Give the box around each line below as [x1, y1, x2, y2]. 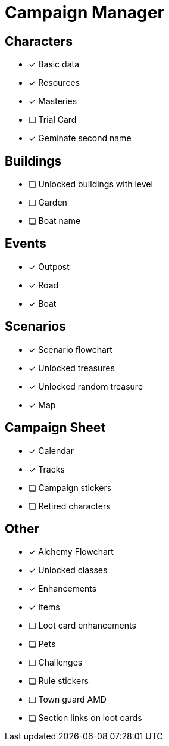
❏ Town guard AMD [29, 694, 107, 705]
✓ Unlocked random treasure [29, 381, 143, 391]
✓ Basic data [29, 59, 79, 70]
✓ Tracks [29, 464, 65, 474]
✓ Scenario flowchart [29, 344, 112, 355]
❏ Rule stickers [29, 676, 89, 686]
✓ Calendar [29, 445, 74, 456]
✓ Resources [29, 77, 80, 88]
